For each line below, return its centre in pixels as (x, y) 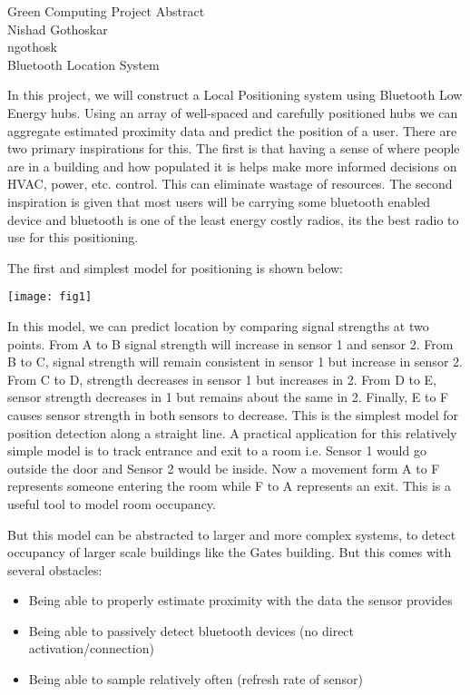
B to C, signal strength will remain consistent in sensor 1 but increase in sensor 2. (235, 362)
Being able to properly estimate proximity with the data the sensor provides (240, 600)
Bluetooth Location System (83, 64)
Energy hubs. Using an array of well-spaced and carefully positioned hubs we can (233, 112)
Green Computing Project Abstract (106, 11)
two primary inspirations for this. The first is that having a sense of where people (234, 148)
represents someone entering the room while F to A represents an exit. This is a (229, 486)
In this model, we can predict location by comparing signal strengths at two (218, 325)
